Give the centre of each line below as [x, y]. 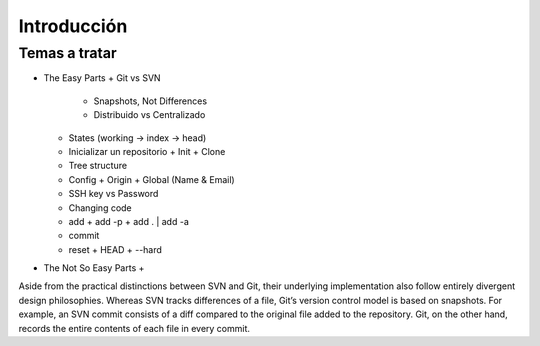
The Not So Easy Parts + [94, 268]
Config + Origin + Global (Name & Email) [151, 179]
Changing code [100, 207]
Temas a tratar [67, 53]
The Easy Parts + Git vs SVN [102, 78]
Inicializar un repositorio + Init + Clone [147, 151]
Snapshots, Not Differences [150, 101]
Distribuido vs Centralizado [149, 115]
